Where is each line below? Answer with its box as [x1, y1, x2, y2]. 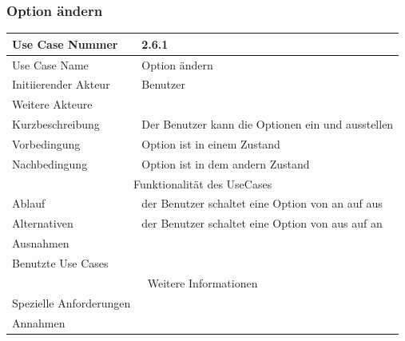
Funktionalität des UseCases [133, 175, 272, 192]
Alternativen [12, 215, 73, 232]
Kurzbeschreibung [12, 116, 100, 133]
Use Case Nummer [12, 35, 118, 52]
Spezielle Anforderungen [12, 294, 131, 311]
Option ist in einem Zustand [141, 135, 280, 152]
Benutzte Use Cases [12, 255, 109, 271]
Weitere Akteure [12, 96, 93, 113]
